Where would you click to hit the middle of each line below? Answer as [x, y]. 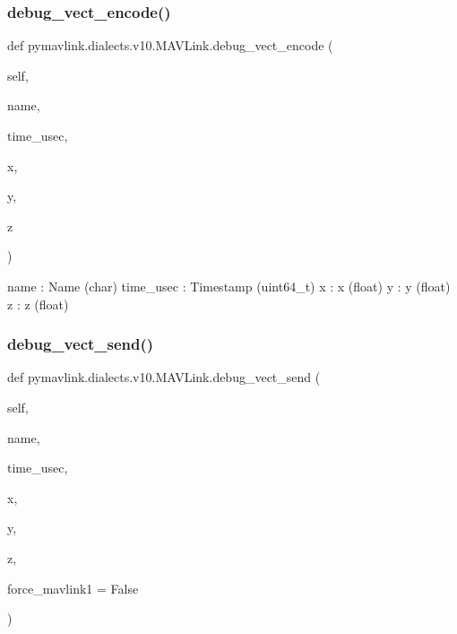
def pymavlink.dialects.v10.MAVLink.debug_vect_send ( [164, 377]
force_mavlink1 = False [73, 588]
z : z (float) [38, 304]
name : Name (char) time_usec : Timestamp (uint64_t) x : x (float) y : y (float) [229, 286]
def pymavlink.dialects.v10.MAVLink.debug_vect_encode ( [170, 45]
